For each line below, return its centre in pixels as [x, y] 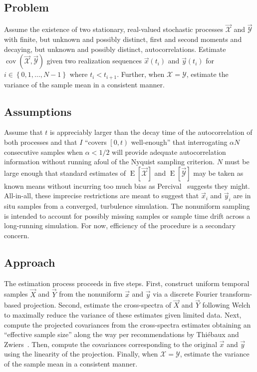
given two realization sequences [94, 61]
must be [237, 162]
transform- [236, 294]
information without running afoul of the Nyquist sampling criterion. [109, 162]
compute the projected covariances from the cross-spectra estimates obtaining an [128, 324]
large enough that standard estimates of [65, 173]
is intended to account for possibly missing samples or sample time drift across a [127, 215]
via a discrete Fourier [185, 294]
